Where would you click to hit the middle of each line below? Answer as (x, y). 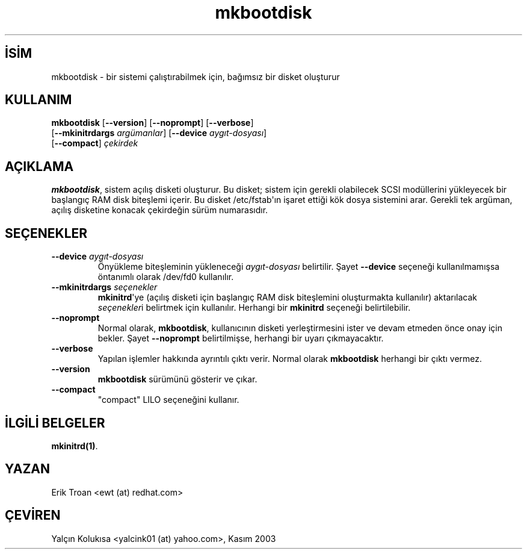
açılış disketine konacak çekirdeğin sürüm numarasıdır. (160, 210)
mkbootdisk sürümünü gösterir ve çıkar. (177, 379)
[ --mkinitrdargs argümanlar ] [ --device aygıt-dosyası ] (159, 133)
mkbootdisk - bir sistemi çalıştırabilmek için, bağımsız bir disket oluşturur (196, 76)
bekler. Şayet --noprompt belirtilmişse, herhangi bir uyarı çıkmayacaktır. (241, 338)
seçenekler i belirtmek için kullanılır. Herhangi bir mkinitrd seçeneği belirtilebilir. (254, 308)
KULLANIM (39, 100)
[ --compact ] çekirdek (95, 143)
